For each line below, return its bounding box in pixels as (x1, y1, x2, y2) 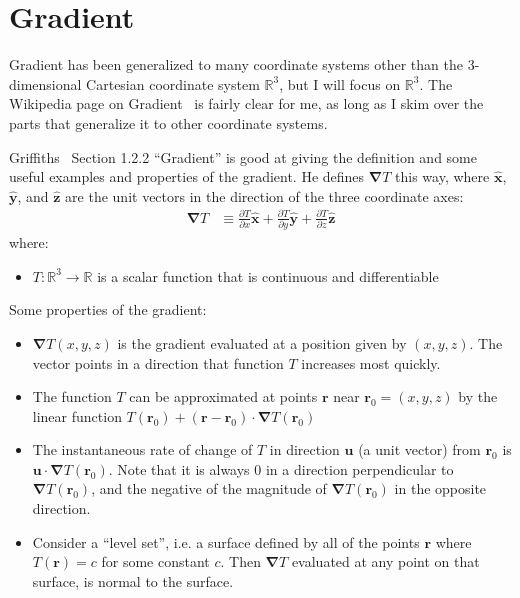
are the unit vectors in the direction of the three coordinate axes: (65, 185, 464, 206)
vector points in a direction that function (32, 352, 284, 373)
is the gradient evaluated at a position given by (117, 332, 407, 353)
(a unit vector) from (358, 439, 481, 460)
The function (32, 386, 112, 407)
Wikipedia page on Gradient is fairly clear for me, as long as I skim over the (9, 93, 484, 114)
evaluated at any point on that (291, 551, 480, 572)
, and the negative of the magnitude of (91, 478, 327, 499)
